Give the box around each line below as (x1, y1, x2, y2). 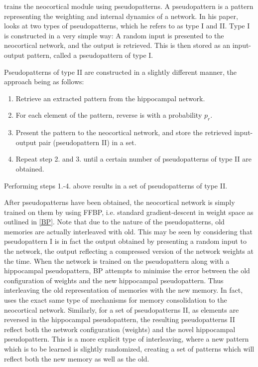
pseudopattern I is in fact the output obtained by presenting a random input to (4, 236, 247, 246)
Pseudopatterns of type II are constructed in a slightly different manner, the (4, 66, 237, 77)
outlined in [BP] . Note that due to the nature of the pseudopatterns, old (4, 216, 225, 227)
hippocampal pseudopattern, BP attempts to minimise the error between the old (4, 265, 250, 276)
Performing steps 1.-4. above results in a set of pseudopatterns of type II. (4, 180, 228, 190)
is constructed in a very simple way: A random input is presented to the (4, 30, 224, 40)
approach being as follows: (4, 76, 84, 87)
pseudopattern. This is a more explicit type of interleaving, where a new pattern (4, 334, 249, 344)
